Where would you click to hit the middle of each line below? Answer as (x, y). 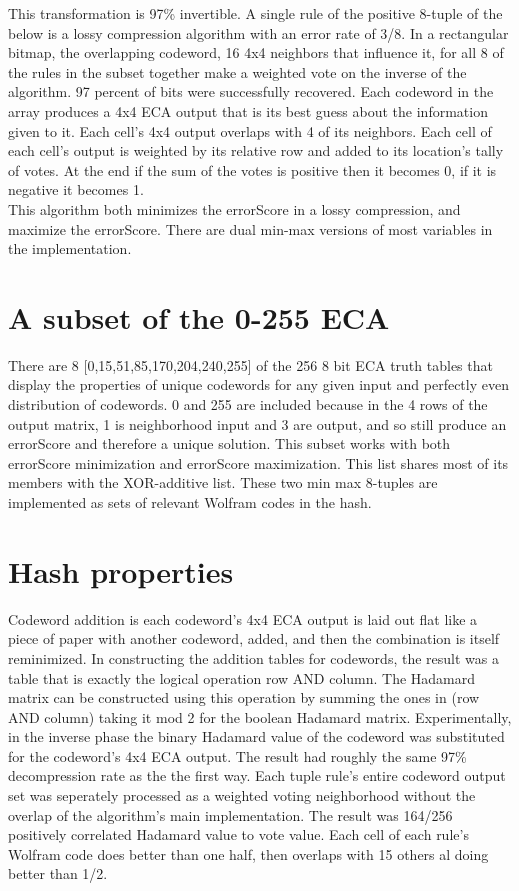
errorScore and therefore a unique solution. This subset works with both (229, 443)
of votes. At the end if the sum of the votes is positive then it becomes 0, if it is (252, 169)
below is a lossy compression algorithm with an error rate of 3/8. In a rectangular (258, 32)
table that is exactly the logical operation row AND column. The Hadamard (242, 677)
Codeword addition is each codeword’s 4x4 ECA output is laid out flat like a (243, 618)
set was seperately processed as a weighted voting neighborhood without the (242, 795)
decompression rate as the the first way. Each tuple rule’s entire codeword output (257, 775)
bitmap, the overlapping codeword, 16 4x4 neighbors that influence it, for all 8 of (256, 52)
